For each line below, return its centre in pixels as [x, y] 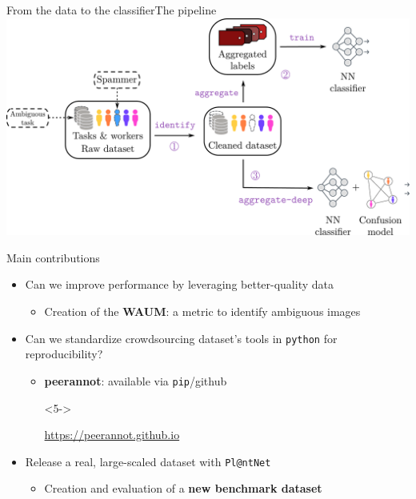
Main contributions [53, 257]
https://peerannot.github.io [112, 435]
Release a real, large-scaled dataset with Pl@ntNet [148, 461]
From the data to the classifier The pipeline [112, 10]
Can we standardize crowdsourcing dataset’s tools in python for [181, 338]
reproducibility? [64, 354]
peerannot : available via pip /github [136, 380]
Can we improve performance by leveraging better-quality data [179, 284]
